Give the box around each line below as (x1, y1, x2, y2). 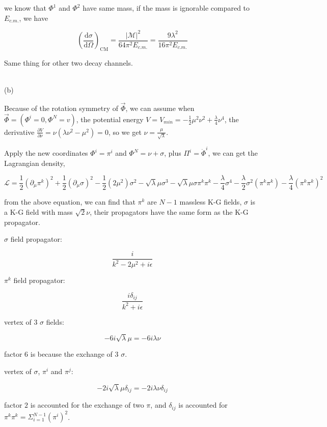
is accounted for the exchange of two (30, 400, 144, 410)
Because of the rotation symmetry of (4, 102, 119, 113)
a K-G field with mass (4, 207, 73, 217)
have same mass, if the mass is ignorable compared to (83, 3, 250, 13)
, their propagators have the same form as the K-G (90, 207, 249, 217)
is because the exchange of (30, 349, 113, 359)
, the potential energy (76, 113, 144, 124)
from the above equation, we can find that (4, 196, 135, 207)
